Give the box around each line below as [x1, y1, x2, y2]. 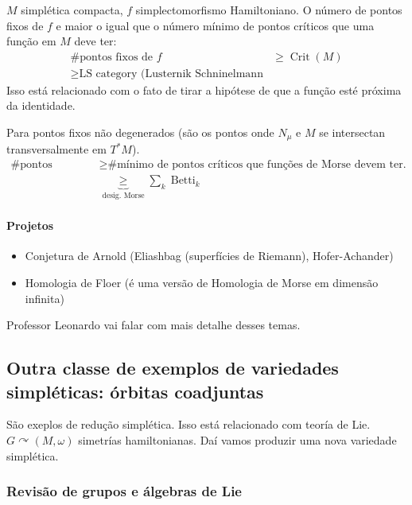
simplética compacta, [21, 2, 123, 17]
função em [6, 33, 56, 49]
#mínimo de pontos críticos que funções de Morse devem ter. [107, 159, 406, 171]
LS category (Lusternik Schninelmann [79, 68, 263, 80]
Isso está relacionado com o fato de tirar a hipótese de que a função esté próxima [6, 81, 402, 98]
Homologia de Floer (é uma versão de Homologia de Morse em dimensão [25, 274, 379, 290]
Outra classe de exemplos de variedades [6, 355, 339, 380]
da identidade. [6, 97, 76, 114]
